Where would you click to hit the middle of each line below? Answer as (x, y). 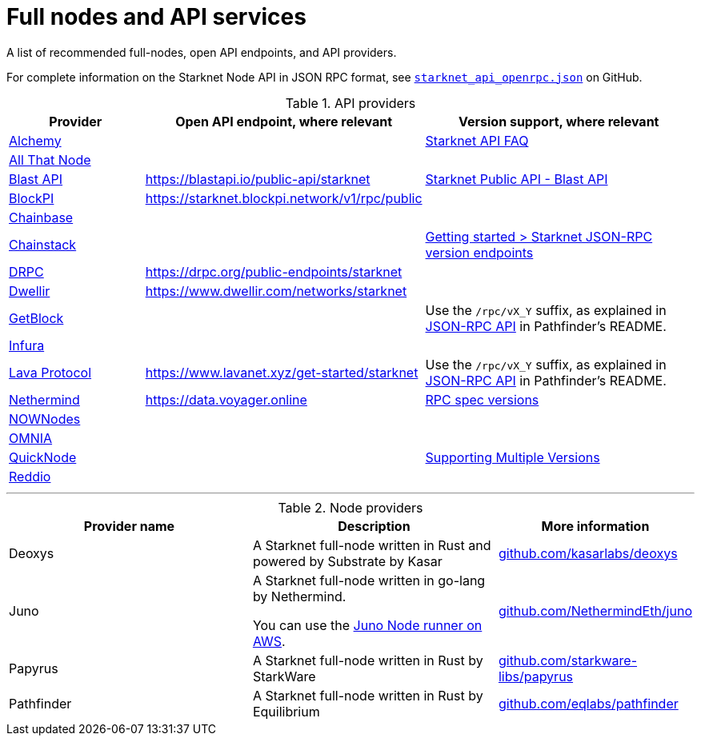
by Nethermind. (299, 596)
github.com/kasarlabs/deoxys (588, 553)
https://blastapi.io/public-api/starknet (258, 179)
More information (595, 526)
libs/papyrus (536, 676)
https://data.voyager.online (226, 399)
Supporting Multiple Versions (513, 457)
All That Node (50, 160)
